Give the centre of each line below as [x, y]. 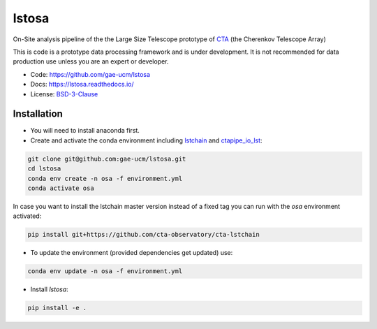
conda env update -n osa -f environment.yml [105, 271]
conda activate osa [61, 188]
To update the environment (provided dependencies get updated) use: [132, 253]
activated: [27, 216]
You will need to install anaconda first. [85, 131]
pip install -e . [57, 308]
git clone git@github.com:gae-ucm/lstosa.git [107, 159]
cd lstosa [44, 169]
